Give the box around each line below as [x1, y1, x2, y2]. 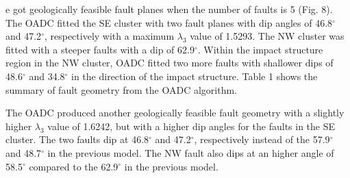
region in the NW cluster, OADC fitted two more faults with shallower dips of [5, 55, 334, 70]
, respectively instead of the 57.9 [194, 132, 330, 147]
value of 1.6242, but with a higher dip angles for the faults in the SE [47, 118, 336, 133]
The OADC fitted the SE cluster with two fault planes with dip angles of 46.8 [5, 15, 333, 29]
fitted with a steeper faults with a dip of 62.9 [5, 42, 195, 56]
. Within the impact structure [197, 42, 323, 56]
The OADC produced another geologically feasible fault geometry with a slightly [5, 105, 345, 120]
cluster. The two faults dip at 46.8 [5, 132, 149, 147]
